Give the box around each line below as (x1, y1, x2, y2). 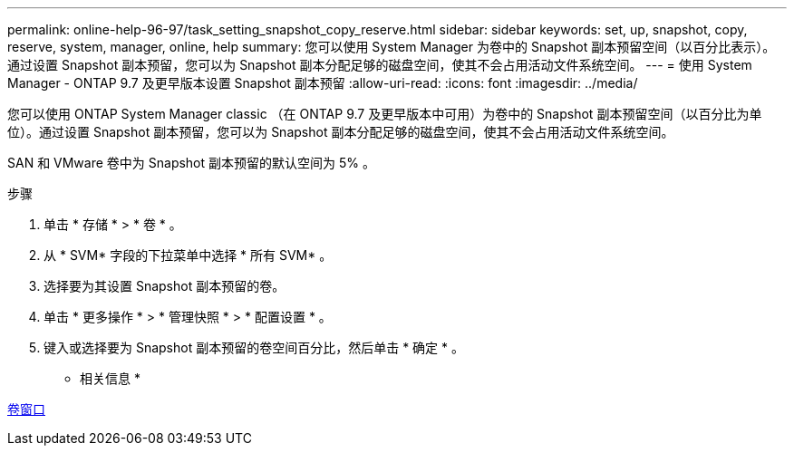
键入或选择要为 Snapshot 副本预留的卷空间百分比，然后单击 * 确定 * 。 (44, 340, 464, 355)
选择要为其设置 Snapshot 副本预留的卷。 (44, 278, 286, 294)
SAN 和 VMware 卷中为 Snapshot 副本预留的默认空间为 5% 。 (7, 155, 375, 170)
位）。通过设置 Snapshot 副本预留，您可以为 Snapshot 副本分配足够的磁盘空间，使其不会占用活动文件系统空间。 (7, 124, 674, 140)
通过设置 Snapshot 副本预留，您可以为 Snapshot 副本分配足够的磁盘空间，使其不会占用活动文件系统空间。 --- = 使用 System (7, 57, 752, 72)
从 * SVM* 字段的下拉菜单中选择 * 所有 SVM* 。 (44, 247, 333, 263)
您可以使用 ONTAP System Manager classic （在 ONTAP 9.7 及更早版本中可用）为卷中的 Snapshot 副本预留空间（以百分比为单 (7, 106, 762, 121)
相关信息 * (80, 371, 140, 386)
